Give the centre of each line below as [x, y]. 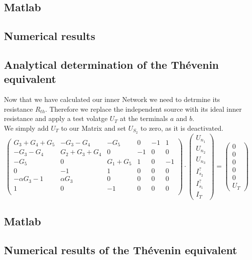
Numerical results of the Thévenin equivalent [121, 250]
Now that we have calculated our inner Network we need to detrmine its [112, 99]
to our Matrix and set [94, 128]
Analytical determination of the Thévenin [112, 64]
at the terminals [144, 118]
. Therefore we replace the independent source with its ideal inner [144, 109]
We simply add [26, 128]
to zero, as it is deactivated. [182, 128]
